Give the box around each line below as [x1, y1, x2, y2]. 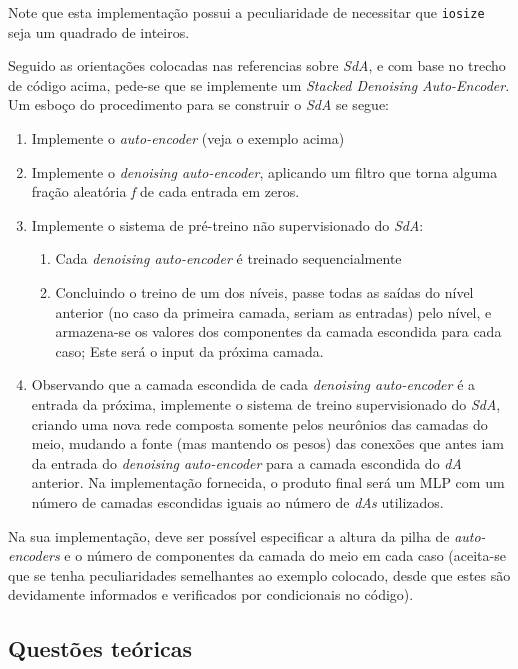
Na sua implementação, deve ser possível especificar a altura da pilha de [8, 525, 450, 546]
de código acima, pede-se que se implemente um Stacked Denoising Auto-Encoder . [8, 74, 510, 95]
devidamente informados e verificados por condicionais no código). [8, 584, 414, 605]
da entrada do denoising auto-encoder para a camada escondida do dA [31, 452, 462, 473]
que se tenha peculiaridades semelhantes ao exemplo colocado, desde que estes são [8, 564, 511, 585]
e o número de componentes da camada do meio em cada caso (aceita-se [64, 545, 506, 566]
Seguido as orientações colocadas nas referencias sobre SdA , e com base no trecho [8, 55, 506, 76]
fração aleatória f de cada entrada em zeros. [31, 181, 300, 202]
